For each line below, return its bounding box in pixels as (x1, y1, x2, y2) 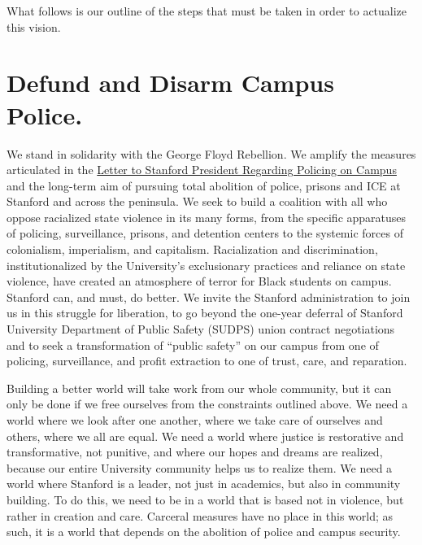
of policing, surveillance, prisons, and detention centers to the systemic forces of (7, 225, 403, 242)
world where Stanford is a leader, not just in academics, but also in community (7, 475, 401, 492)
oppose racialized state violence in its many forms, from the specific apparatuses (7, 208, 407, 225)
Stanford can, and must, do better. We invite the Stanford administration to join (7, 288, 411, 305)
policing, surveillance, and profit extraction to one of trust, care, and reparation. (7, 352, 407, 369)
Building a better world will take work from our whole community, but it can (7, 379, 392, 396)
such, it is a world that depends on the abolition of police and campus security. (7, 523, 401, 540)
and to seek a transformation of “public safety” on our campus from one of (7, 336, 379, 353)
